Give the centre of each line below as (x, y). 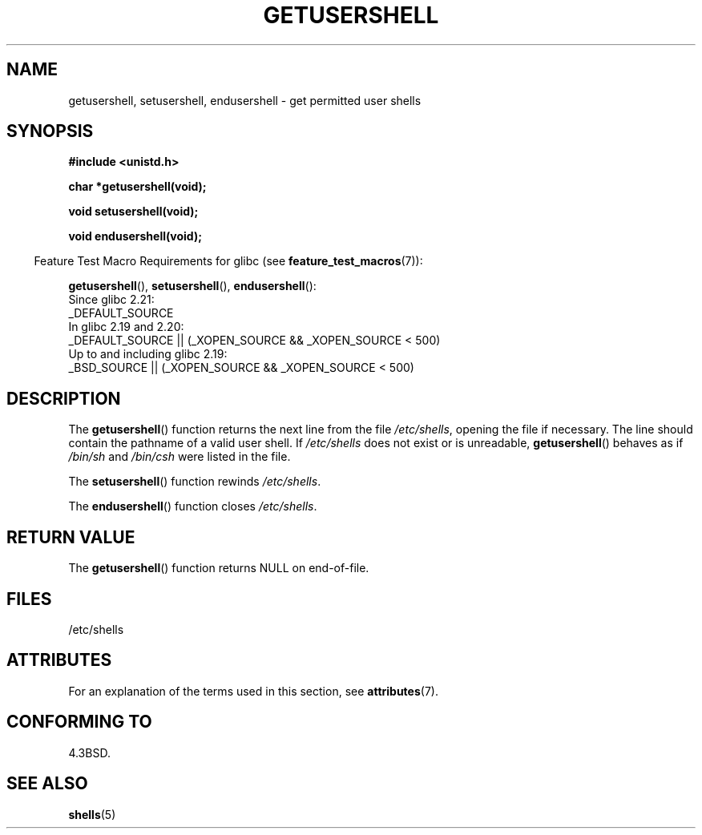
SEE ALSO (47, 784)
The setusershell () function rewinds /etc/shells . (195, 482)
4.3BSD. (89, 752)
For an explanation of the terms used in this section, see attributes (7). (253, 691)
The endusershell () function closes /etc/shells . (193, 506)
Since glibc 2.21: (111, 300)
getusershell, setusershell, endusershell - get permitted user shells (245, 100)
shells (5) (92, 814)
